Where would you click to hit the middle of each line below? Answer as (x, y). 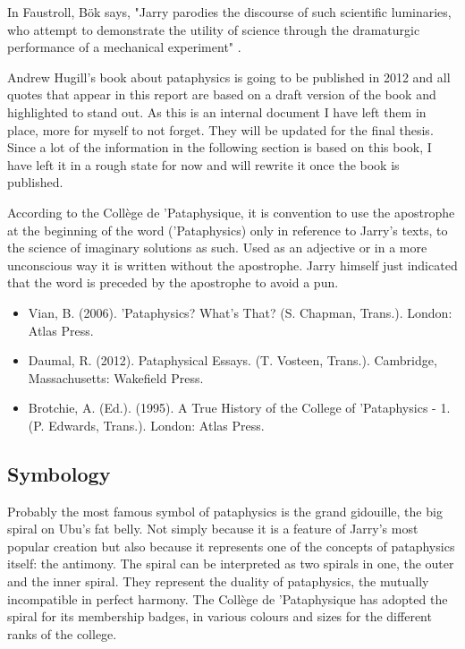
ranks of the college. (62, 633)
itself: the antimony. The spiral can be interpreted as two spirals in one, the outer (231, 564)
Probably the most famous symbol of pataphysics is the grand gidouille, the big (225, 511)
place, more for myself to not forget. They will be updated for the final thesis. (220, 129)
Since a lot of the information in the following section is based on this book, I (220, 147)
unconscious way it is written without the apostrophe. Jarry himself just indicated (232, 265)
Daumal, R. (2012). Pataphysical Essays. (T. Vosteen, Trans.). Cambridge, (232, 360)
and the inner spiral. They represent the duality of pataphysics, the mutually (218, 581)
